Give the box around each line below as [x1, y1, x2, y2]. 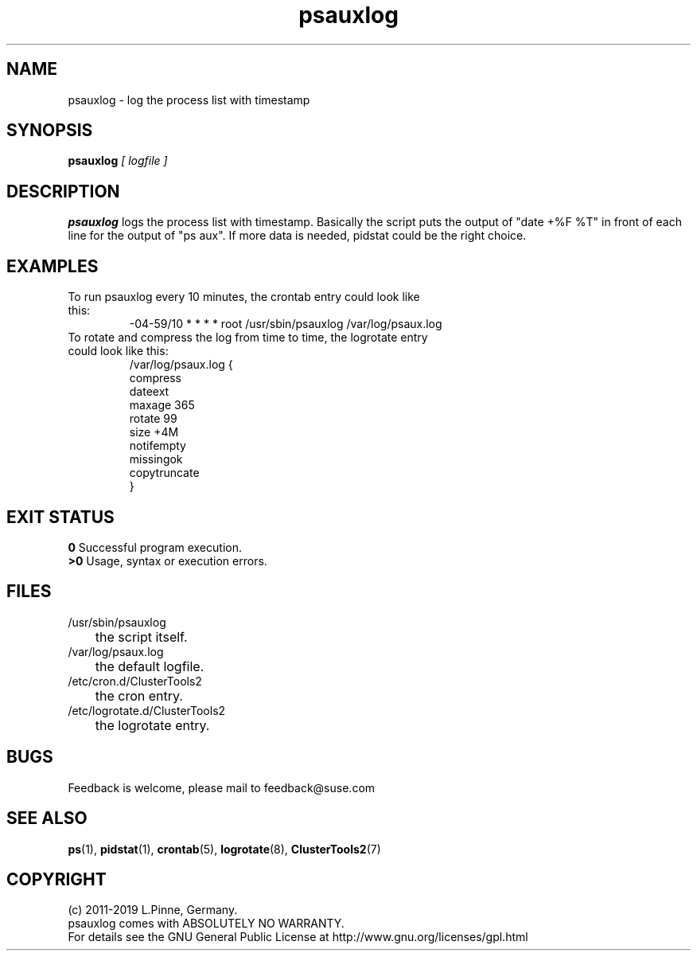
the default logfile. [95, 658, 204, 674]
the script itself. [95, 628, 188, 645]
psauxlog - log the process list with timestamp [68, 92, 310, 107]
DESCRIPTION [6, 181, 120, 201]
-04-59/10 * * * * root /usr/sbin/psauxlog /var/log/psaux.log [129, 317, 442, 331]
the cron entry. [95, 687, 183, 704]
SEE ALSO [6, 808, 88, 829]
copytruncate [129, 466, 200, 480]
